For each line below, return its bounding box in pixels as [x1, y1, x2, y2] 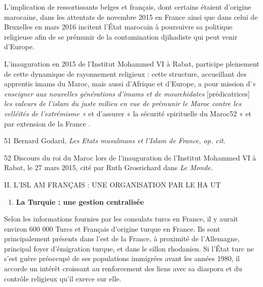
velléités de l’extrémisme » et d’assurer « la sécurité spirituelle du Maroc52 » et [4, 108, 252, 118]
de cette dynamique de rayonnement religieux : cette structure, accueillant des [4, 68, 247, 79]
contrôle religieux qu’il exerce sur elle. [4, 273, 122, 283]
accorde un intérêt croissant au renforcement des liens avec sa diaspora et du [4, 263, 242, 274]
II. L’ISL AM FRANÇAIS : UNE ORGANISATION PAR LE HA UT [4, 179, 221, 189]
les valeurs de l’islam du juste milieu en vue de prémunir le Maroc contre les [4, 98, 241, 109]
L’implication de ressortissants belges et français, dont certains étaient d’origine [4, 2, 251, 12]
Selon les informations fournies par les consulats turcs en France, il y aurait [4, 213, 238, 224]
